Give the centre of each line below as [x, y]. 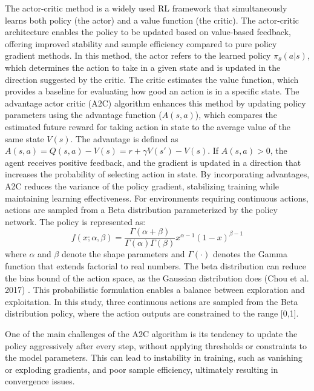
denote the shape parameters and [123, 254]
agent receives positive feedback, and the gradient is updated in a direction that [153, 162]
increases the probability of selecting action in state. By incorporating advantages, [157, 174]
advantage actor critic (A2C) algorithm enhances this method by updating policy [155, 103]
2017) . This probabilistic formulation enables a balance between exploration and [155, 290]
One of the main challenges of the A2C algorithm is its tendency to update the [151, 333]
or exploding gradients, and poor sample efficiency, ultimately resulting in [142, 369]
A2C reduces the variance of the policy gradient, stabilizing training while [142, 186]
